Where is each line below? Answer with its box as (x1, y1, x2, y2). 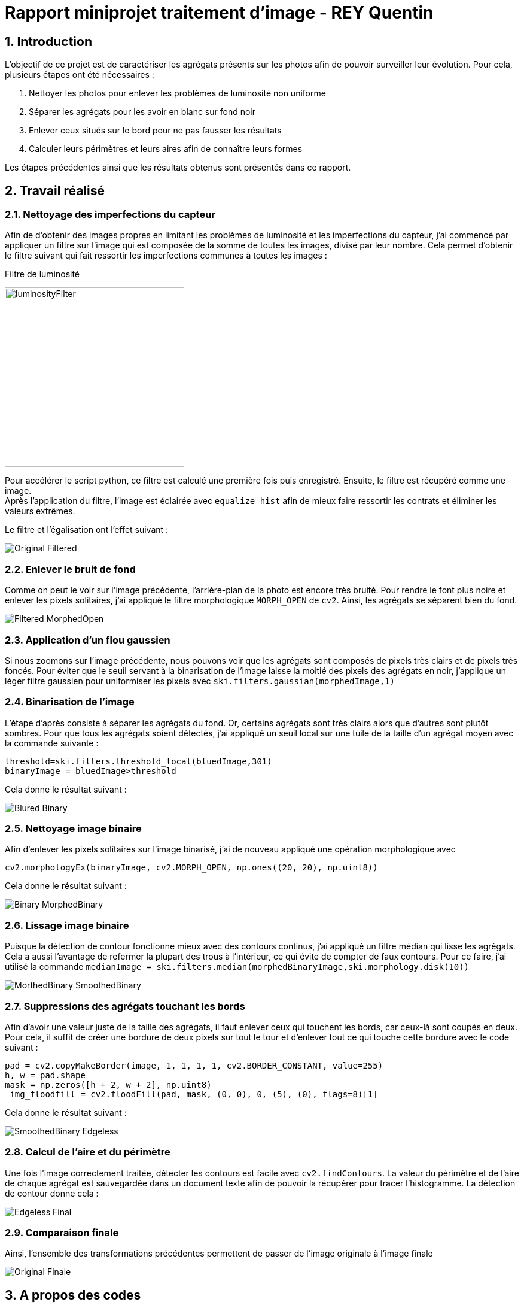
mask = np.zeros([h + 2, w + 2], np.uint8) (5, 1079, 212, 1089)
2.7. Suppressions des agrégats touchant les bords (5, 1000, 245, 1012)
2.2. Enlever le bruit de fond (5, 563, 136, 575)
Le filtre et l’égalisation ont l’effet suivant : (5, 524, 169, 535)
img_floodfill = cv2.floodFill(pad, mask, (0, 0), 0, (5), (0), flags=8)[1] (10, 1089, 378, 1099)
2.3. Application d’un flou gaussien (5, 633, 170, 646)
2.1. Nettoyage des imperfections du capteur (5, 208, 216, 221)
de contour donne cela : (5, 1188, 99, 1198)
